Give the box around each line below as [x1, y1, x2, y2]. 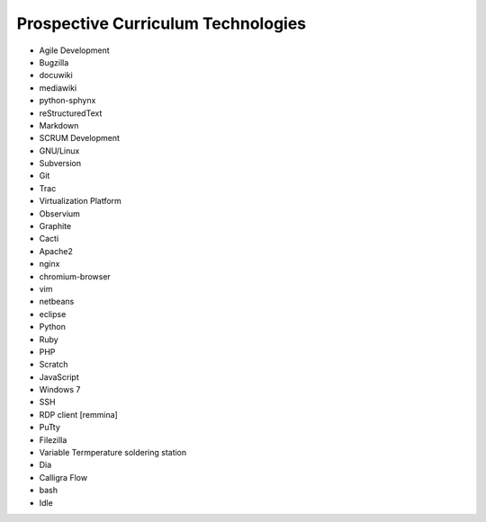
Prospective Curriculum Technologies [16, 13, 307, 33]
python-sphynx [39, 95, 96, 106]
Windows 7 [39, 385, 81, 395]
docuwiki [39, 70, 74, 81]
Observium [39, 208, 81, 219]
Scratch [39, 359, 68, 370]
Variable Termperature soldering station [39, 447, 187, 458]
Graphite [39, 221, 72, 232]
